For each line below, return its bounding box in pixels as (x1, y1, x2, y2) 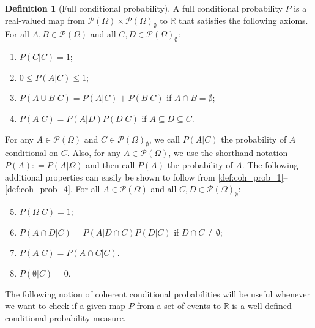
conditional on (5, 146, 59, 159)
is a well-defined (232, 299, 292, 312)
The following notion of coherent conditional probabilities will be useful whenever (5, 287, 310, 300)
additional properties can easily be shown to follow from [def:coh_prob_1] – (5, 170, 288, 183)
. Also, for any (67, 146, 121, 159)
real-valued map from (5, 13, 85, 26)
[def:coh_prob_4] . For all (5, 182, 100, 195)
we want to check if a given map (5, 299, 126, 312)
